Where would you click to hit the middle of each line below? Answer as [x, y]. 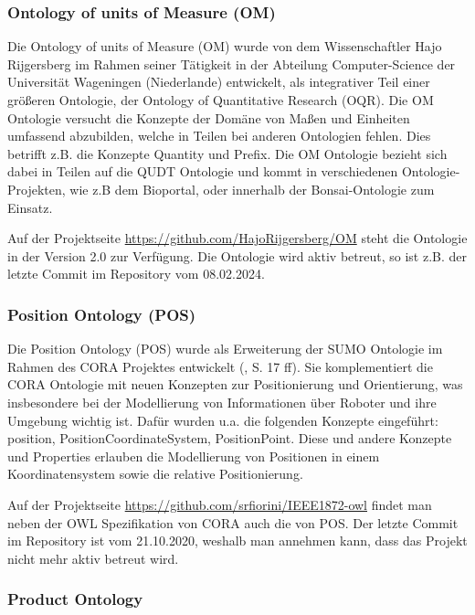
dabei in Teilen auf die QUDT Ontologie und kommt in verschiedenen [203, 171]
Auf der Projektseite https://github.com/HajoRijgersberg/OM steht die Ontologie [237, 238]
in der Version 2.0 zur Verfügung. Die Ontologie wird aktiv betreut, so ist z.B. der [237, 255]
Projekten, [37, 189]
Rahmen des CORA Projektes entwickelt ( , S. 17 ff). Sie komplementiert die [220, 366]
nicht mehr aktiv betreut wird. [93, 558]
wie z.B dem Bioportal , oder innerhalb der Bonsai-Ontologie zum [252, 189]
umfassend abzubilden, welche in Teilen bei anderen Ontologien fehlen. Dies [219, 136]
